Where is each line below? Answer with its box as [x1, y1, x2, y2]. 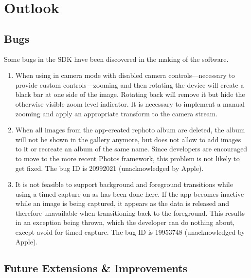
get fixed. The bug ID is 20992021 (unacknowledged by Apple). [15, 163, 204, 173]
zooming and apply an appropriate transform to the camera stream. [15, 108, 218, 118]
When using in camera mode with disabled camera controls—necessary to [15, 70, 235, 80]
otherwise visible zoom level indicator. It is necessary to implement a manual [15, 98, 245, 109]
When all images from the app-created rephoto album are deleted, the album [15, 125, 245, 135]
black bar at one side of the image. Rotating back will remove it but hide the [15, 89, 245, 99]
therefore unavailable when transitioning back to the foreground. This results [15, 207, 245, 218]
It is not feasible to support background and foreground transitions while [15, 179, 233, 189]
